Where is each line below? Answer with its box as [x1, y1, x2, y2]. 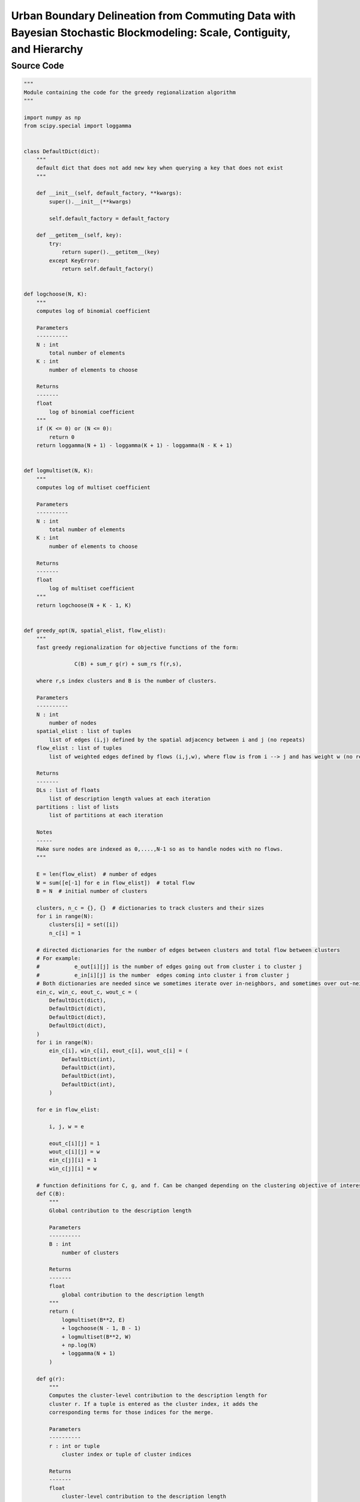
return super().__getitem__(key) [61, 249, 160, 255]
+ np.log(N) [61, 1342, 97, 1348]
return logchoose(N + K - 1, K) [36, 601, 132, 609]
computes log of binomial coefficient [36, 307, 151, 314]
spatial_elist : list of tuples [36, 728, 132, 735]
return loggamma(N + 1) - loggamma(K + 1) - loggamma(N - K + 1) [36, 442, 233, 449]
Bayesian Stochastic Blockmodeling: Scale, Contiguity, [11, 26, 291, 39]
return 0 [49, 433, 75, 440]
